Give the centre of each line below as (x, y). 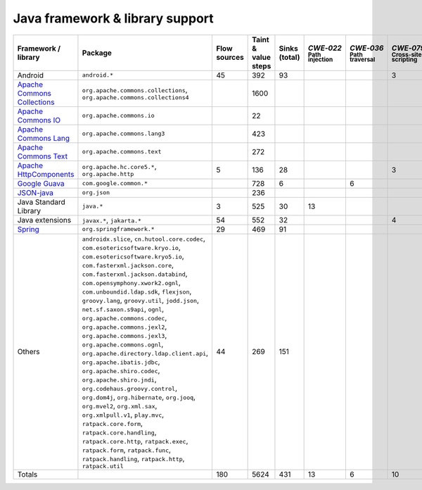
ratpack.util (103, 466)
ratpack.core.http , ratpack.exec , (135, 441)
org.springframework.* (118, 229)
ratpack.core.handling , (120, 432)
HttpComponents (46, 174)
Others (28, 352)
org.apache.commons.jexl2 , (124, 326)
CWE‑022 (325, 48)
